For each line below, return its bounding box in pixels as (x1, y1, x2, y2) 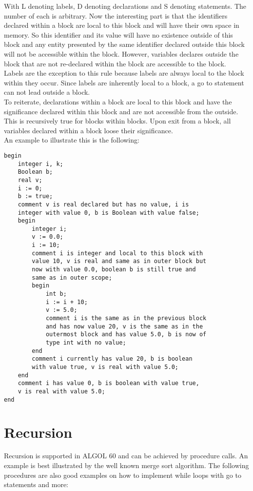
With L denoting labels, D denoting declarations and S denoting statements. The (4, 1, 246, 11)
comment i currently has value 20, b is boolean (32, 355, 193, 363)
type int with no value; (45, 339, 126, 346)
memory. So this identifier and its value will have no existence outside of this (4, 29, 233, 40)
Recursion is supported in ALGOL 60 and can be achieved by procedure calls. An (4, 450, 248, 461)
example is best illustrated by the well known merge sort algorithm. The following (4, 460, 249, 470)
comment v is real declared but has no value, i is (18, 201, 189, 208)
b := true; (18, 193, 53, 200)
